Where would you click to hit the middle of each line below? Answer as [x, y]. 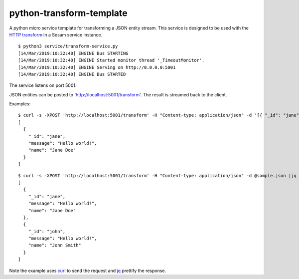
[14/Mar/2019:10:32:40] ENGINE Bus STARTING [74, 53]
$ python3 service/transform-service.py [68, 46]
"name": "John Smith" [55, 245]
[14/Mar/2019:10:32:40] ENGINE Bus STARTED [72, 74]
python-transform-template [68, 13]
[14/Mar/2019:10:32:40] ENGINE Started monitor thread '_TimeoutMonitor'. [111, 60]
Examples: [20, 104]
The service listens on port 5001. [43, 85]
